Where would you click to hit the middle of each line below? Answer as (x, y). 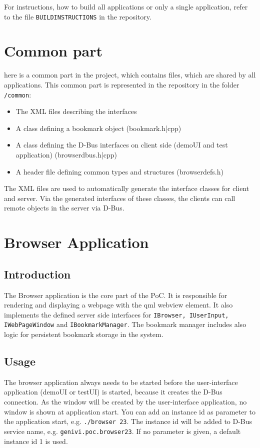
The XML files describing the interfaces (76, 111)
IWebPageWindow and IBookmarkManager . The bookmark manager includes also (125, 324)
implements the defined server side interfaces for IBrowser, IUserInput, (116, 314)
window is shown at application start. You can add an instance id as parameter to (130, 411)
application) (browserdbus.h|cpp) (66, 154)
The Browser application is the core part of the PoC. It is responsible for (116, 295)
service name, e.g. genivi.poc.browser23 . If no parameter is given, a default (122, 431)
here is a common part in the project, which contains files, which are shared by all (130, 75)
